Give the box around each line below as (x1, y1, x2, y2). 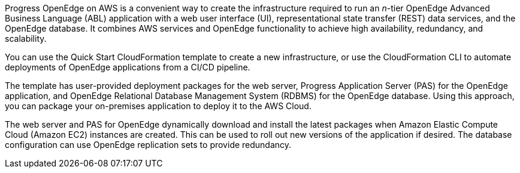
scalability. (5, 33, 47, 44)
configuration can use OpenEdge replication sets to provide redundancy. (5, 140, 292, 150)
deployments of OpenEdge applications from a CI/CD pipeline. (5, 62, 250, 72)
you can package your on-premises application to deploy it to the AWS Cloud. (5, 101, 312, 111)
